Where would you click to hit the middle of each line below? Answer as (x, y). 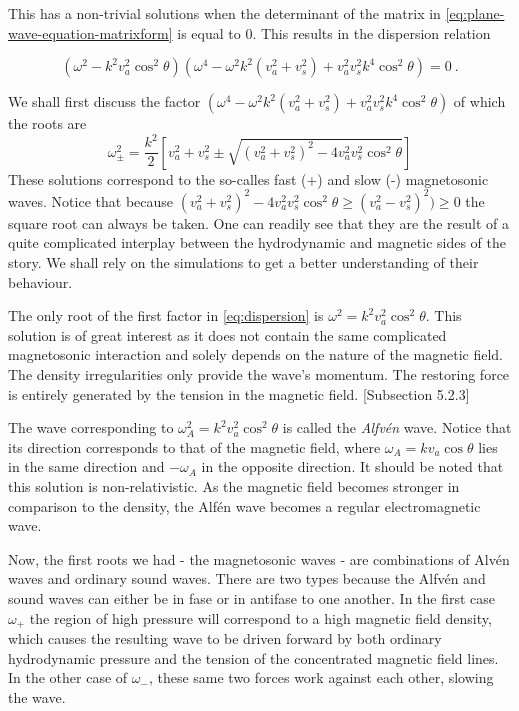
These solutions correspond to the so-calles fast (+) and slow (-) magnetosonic (248, 178)
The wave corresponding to (91, 427)
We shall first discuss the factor (104, 101)
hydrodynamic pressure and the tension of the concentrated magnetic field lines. (253, 657)
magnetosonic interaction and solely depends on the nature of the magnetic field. (255, 354)
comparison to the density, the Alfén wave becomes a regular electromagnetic (244, 505)
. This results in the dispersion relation (371, 32)
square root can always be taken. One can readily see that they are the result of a (258, 222)
